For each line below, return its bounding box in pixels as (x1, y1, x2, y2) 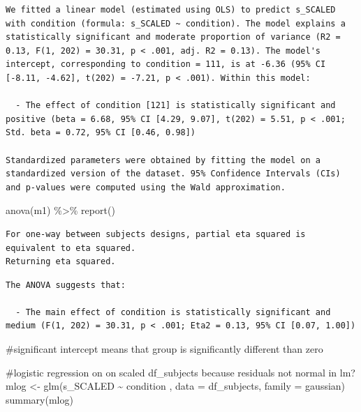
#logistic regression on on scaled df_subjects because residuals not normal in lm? (6, 365, 355, 379)
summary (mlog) (6, 392, 73, 406)
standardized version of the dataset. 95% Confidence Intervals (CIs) (6, 169, 341, 179)
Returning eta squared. (6, 257, 116, 267)
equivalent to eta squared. (6, 243, 136, 253)
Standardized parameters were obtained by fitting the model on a (6, 155, 321, 165)
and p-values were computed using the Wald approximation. (6, 182, 286, 192)
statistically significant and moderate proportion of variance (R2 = (6, 32, 341, 43)
